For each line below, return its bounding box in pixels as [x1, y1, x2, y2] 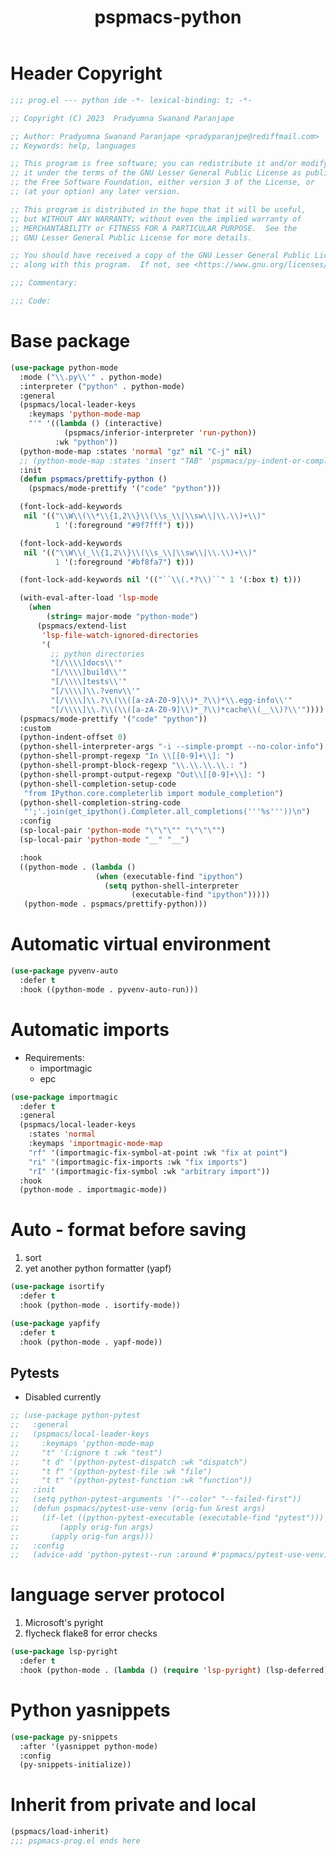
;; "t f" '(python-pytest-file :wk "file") [10, 1466, 213, 1476]
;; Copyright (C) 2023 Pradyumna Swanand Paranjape [10, 113, 235, 123]
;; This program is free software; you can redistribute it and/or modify [10, 159, 329, 169]
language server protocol [10, 1584, 225, 1606]
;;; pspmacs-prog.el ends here [10, 1836, 141, 1846]
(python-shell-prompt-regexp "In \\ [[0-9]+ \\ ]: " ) [19, 751, 235, 761]
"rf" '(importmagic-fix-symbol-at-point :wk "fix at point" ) [28, 1147, 288, 1158]
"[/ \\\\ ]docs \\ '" [50, 658, 123, 668]
